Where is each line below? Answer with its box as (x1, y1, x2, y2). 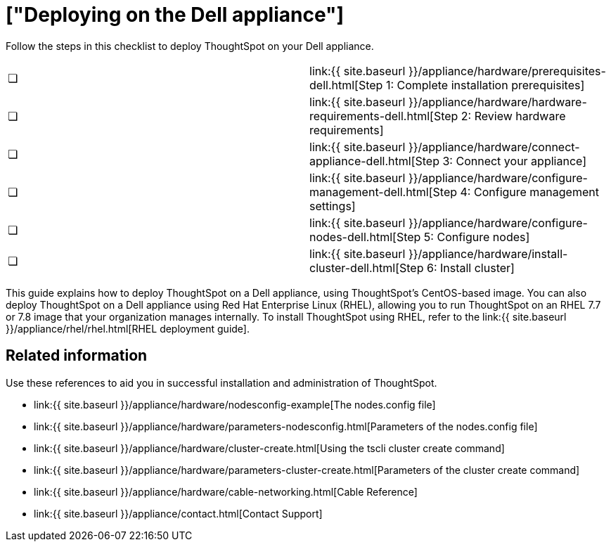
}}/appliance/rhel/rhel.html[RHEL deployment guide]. (6, 322, 250, 335)
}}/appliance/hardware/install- (408, 246, 568, 261)
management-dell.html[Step (309, 184, 458, 199)
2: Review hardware (461, 108, 566, 123)
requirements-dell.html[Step (309, 108, 458, 123)
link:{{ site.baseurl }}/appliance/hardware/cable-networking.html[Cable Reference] (34, 485, 418, 498)
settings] (309, 198, 356, 213)
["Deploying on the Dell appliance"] (6, 3, 345, 27)
